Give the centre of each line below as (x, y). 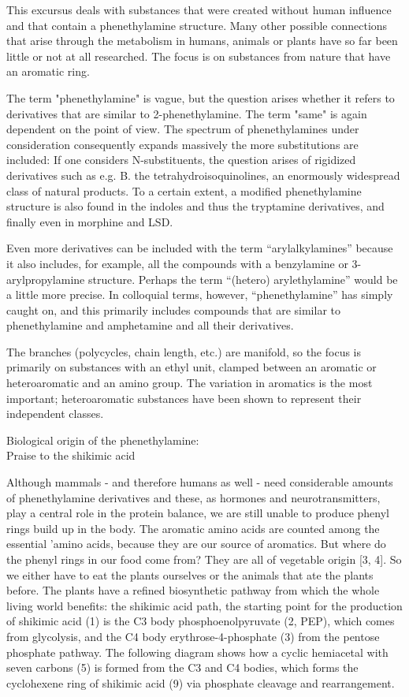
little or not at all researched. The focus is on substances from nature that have (199, 56)
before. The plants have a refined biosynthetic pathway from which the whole (193, 590)
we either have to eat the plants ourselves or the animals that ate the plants (190, 574)
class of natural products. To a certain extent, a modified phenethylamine (184, 190)
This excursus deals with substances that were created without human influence (199, 9)
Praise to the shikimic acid (71, 455)
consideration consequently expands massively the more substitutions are (182, 144)
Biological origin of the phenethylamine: (103, 440)
